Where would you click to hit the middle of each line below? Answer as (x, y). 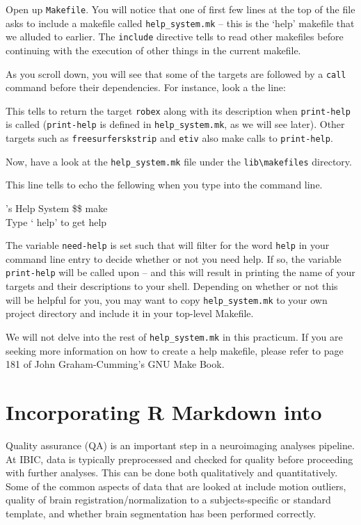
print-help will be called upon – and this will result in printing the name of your (180, 272)
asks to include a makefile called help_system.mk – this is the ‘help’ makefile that (180, 23)
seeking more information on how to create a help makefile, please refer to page (175, 350)
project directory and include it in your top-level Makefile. (130, 313)
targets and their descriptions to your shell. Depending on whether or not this (172, 286)
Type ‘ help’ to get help (56, 221)
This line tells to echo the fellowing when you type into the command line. (164, 185)
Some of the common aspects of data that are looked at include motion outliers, (176, 486)
